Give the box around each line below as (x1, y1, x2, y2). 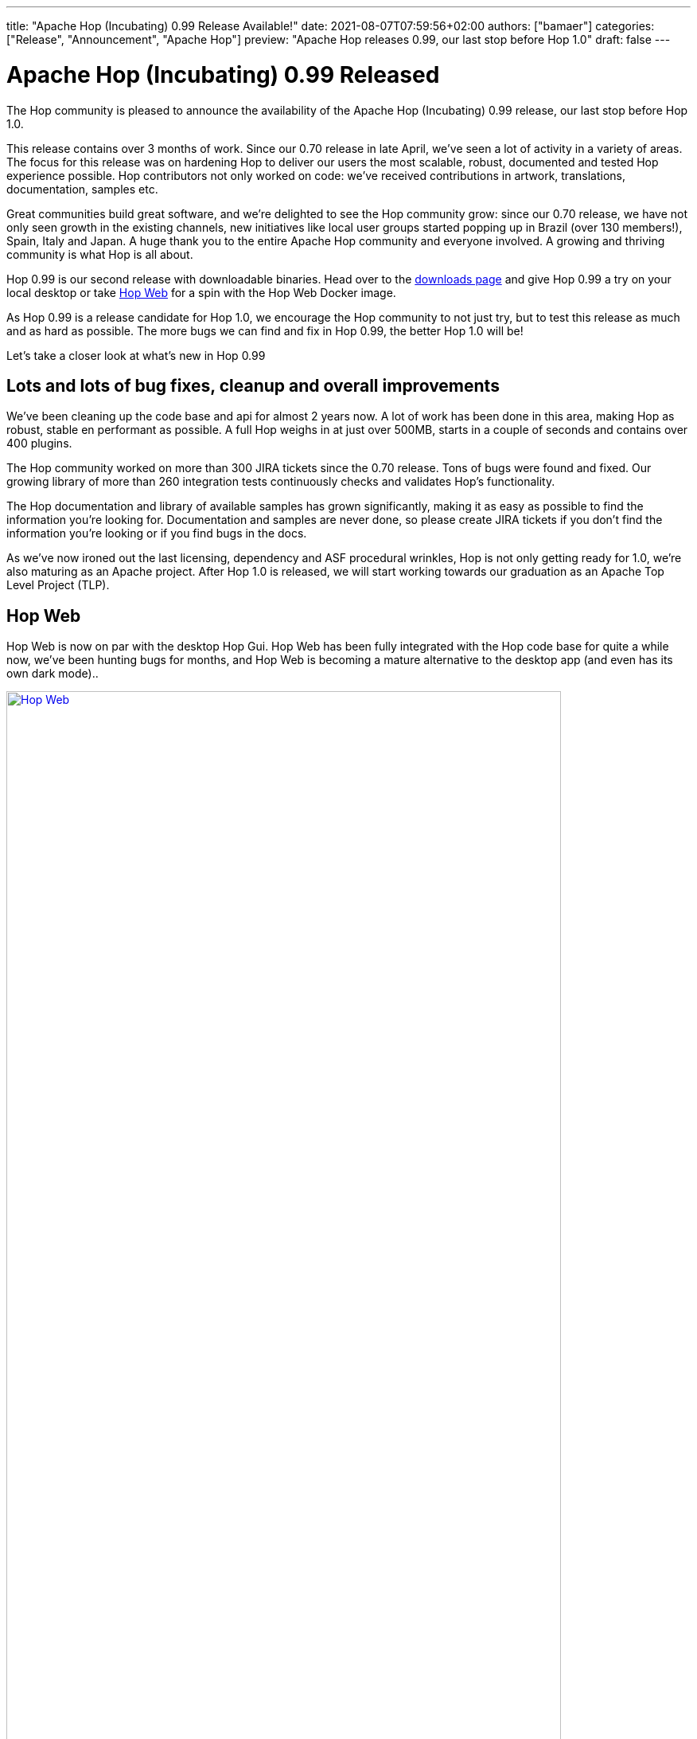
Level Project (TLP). (6, 578, 110, 592)
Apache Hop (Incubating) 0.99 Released (6, 61, 440, 88)
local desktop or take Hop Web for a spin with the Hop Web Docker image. (6, 285, 396, 299)
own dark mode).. (6, 666, 99, 681)
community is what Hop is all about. (6, 247, 193, 261)
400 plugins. (6, 436, 72, 451)
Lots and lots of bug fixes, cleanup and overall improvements (6, 375, 500, 396)
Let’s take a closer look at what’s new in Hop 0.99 (6, 348, 266, 362)
